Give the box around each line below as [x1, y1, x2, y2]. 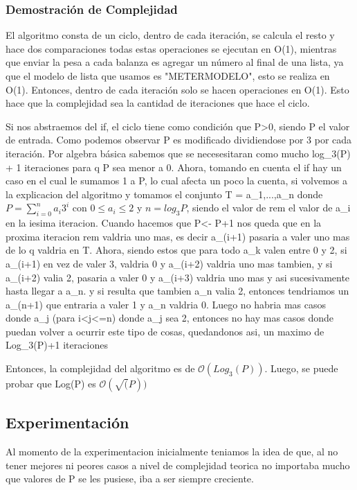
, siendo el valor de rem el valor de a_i [186, 200, 351, 215]
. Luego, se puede [264, 361, 338, 376]
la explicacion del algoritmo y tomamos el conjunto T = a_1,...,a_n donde [6, 186, 323, 201]
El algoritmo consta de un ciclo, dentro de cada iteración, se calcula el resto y [6, 28, 335, 42]
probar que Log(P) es [6, 376, 96, 391]
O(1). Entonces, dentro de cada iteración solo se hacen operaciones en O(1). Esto [6, 82, 349, 96]
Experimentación [6, 412, 129, 433]
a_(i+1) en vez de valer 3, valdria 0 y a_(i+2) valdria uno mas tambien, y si [6, 256, 333, 270]
